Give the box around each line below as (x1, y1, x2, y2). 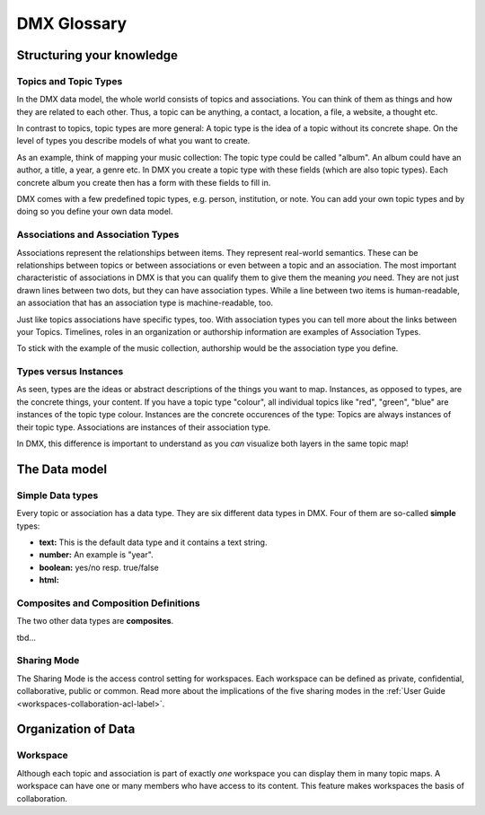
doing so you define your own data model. (16, 206, 173, 217)
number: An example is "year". (39, 549, 154, 560)
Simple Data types (16, 489, 99, 502)
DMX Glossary (16, 13, 128, 33)
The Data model (16, 461, 108, 477)
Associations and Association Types (16, 229, 180, 241)
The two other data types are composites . (16, 616, 174, 627)
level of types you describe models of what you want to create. (16, 136, 251, 146)
